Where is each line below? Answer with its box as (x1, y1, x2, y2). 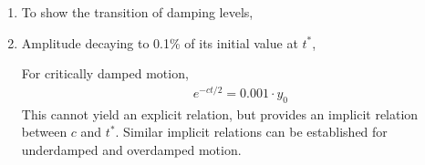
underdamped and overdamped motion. (21, 139, 242, 159)
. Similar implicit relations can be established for (115, 122, 388, 141)
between (21, 122, 67, 141)
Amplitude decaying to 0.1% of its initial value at (21, 33, 298, 52)
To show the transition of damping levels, (21, 3, 254, 21)
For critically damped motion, (21, 64, 189, 83)
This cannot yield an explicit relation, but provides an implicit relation (21, 104, 419, 123)
